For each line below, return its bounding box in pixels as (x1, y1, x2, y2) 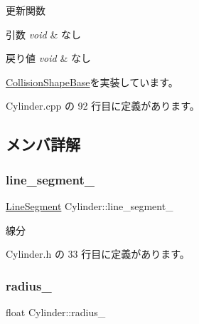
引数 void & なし (6, 26, 81, 41)
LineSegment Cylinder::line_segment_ (6, 198, 173, 213)
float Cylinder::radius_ (6, 304, 106, 319)
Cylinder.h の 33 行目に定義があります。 (6, 246, 190, 261)
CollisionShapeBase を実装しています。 (6, 74, 178, 89)
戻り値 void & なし (6, 51, 91, 66)
